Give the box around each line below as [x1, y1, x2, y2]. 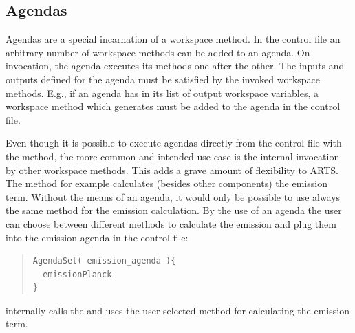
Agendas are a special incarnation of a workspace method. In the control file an [6, 32, 341, 46]
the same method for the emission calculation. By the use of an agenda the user [6, 203, 342, 217]
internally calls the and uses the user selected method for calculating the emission [6, 303, 349, 317]
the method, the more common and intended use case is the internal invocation [6, 149, 340, 163]
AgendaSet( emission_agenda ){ [32, 256, 176, 266]
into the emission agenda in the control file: [6, 230, 189, 244]
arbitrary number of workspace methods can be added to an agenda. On [6, 45, 310, 59]
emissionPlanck [43, 269, 112, 279]
